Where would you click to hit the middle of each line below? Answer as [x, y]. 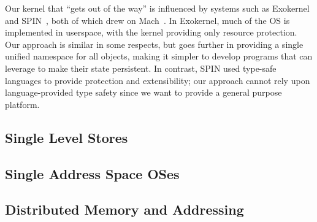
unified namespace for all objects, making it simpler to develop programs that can [159, 56]
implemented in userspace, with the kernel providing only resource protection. [151, 32]
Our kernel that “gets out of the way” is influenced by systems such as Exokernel [157, 8]
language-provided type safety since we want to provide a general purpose [143, 92]
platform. [22, 104]
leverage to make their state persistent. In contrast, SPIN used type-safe [141, 68]
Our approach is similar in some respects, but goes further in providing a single [154, 44]
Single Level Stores [67, 137]
